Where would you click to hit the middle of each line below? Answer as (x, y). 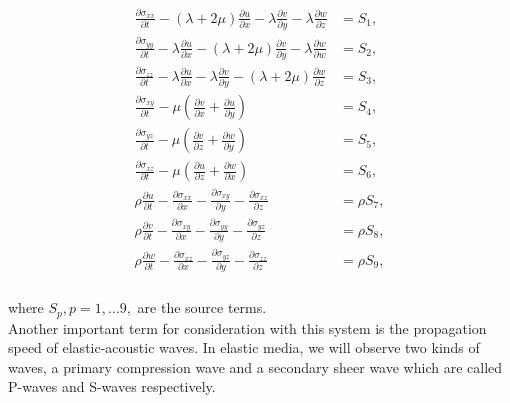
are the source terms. (202, 307)
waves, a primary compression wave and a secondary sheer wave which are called (255, 366)
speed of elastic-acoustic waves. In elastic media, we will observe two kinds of (244, 347)
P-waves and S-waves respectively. (112, 386)
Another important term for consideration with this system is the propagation (247, 327)
